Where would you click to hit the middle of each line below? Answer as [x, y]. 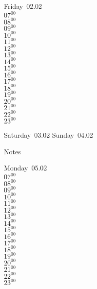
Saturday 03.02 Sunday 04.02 [48, 135]
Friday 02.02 [23, 6]
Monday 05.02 [26, 168]
